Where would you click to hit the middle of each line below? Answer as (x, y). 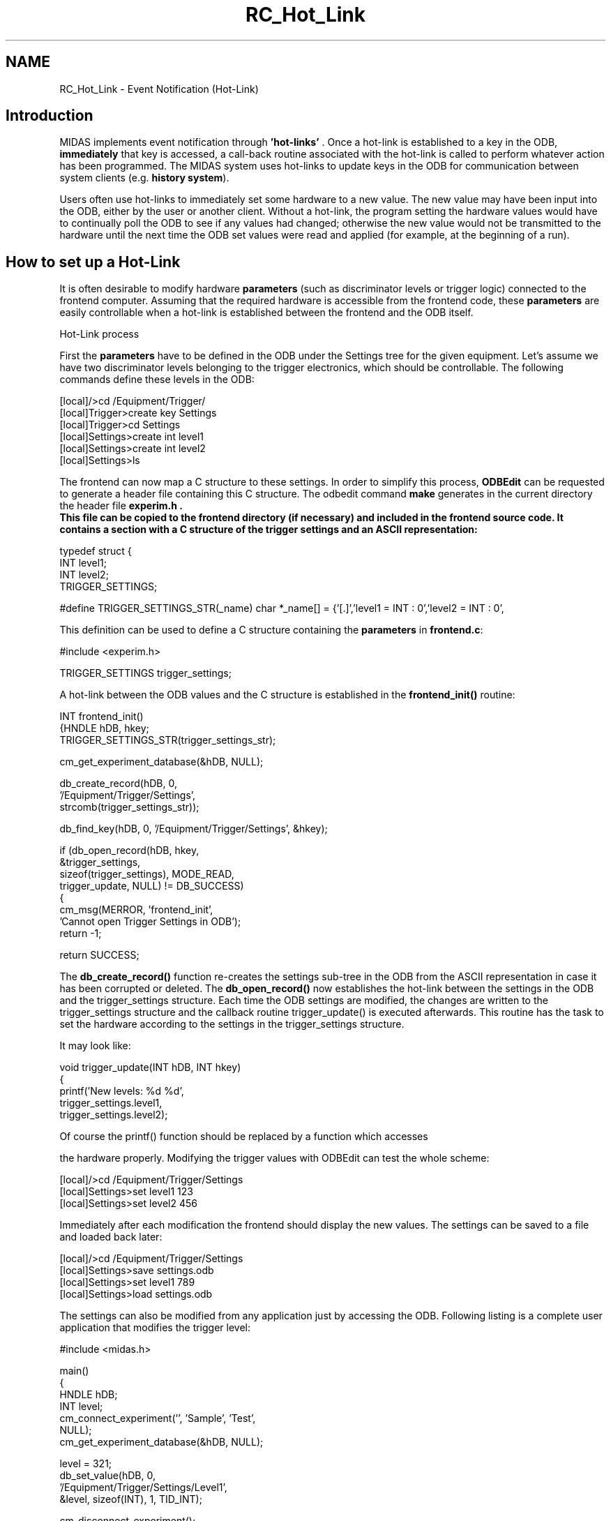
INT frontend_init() (101, 717)
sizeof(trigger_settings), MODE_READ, (147, 874)
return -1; (81, 934)
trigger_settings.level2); (114, 1115)
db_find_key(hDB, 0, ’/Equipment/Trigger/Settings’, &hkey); (194, 829)
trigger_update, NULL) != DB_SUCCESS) (152, 886)
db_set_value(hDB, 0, (107, 1476)
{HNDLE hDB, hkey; (104, 728)
